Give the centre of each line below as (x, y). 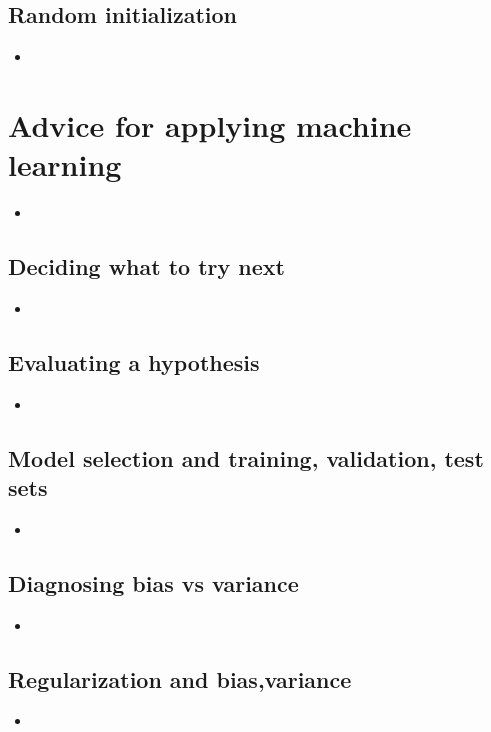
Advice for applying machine (210, 124)
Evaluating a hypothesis (134, 361)
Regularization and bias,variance (180, 678)
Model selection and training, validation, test (246, 457)
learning (65, 164)
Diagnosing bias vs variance (153, 582)
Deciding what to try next (146, 266)
